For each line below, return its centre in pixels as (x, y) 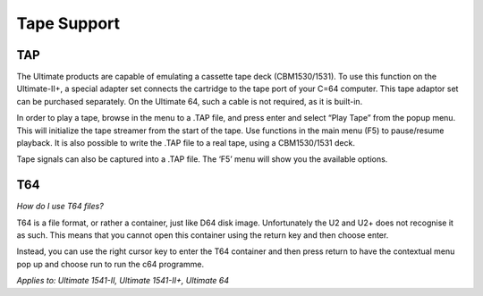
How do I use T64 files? (60, 207)
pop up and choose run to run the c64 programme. (110, 264)
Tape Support (68, 23)
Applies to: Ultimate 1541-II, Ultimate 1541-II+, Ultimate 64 (123, 281)
